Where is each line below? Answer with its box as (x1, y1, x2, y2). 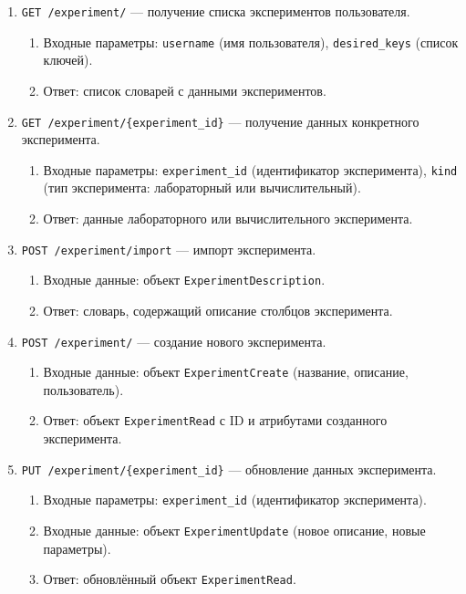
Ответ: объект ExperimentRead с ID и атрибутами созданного (43, 411, 388, 430)
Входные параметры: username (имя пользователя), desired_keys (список (43, 32, 459, 51)
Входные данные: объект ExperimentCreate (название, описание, (43, 362, 409, 381)
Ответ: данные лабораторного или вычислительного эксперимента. (43, 209, 413, 227)
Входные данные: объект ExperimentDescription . (43, 270, 326, 289)
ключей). (43, 50, 93, 69)
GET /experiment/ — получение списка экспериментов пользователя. (21, 2, 410, 20)
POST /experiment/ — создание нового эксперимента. (21, 331, 326, 350)
